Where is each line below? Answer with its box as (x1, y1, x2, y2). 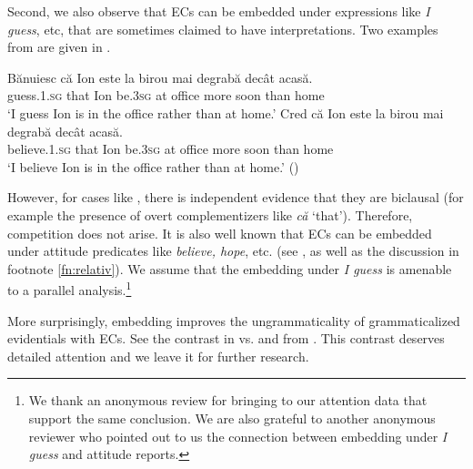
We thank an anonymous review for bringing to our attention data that (28, 391, 428, 410)
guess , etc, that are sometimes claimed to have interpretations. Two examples (7, 19, 438, 38)
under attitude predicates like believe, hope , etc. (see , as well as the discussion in (7, 241, 459, 260)
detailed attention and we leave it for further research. (7, 346, 309, 365)
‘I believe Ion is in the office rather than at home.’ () (7, 157, 299, 176)
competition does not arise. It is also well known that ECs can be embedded (7, 223, 432, 242)
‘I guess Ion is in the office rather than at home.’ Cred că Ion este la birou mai (7, 103, 444, 122)
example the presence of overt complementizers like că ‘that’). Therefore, (7, 205, 413, 224)
